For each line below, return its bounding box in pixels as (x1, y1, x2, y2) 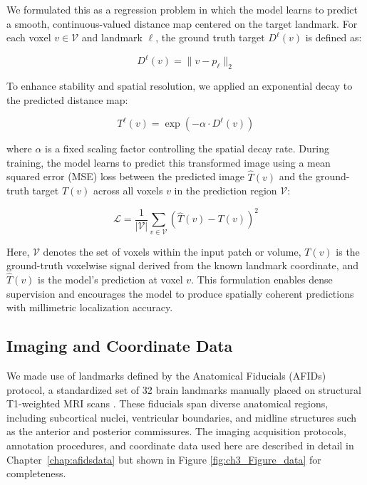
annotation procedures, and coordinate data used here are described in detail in (6, 438, 354, 453)
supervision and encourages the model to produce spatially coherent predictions (6, 286, 354, 301)
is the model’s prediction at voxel (38, 272, 183, 287)
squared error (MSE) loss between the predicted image (6, 169, 244, 184)
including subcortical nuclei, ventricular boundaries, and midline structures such (6, 410, 357, 424)
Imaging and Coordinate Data (6, 335, 233, 357)
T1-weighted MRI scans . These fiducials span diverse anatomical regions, (6, 396, 329, 411)
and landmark (81, 30, 143, 45)
